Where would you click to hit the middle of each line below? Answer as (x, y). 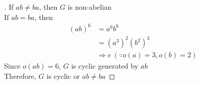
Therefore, (20, 76)
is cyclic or (63, 76)
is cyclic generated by (105, 66)
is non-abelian (90, 7)
